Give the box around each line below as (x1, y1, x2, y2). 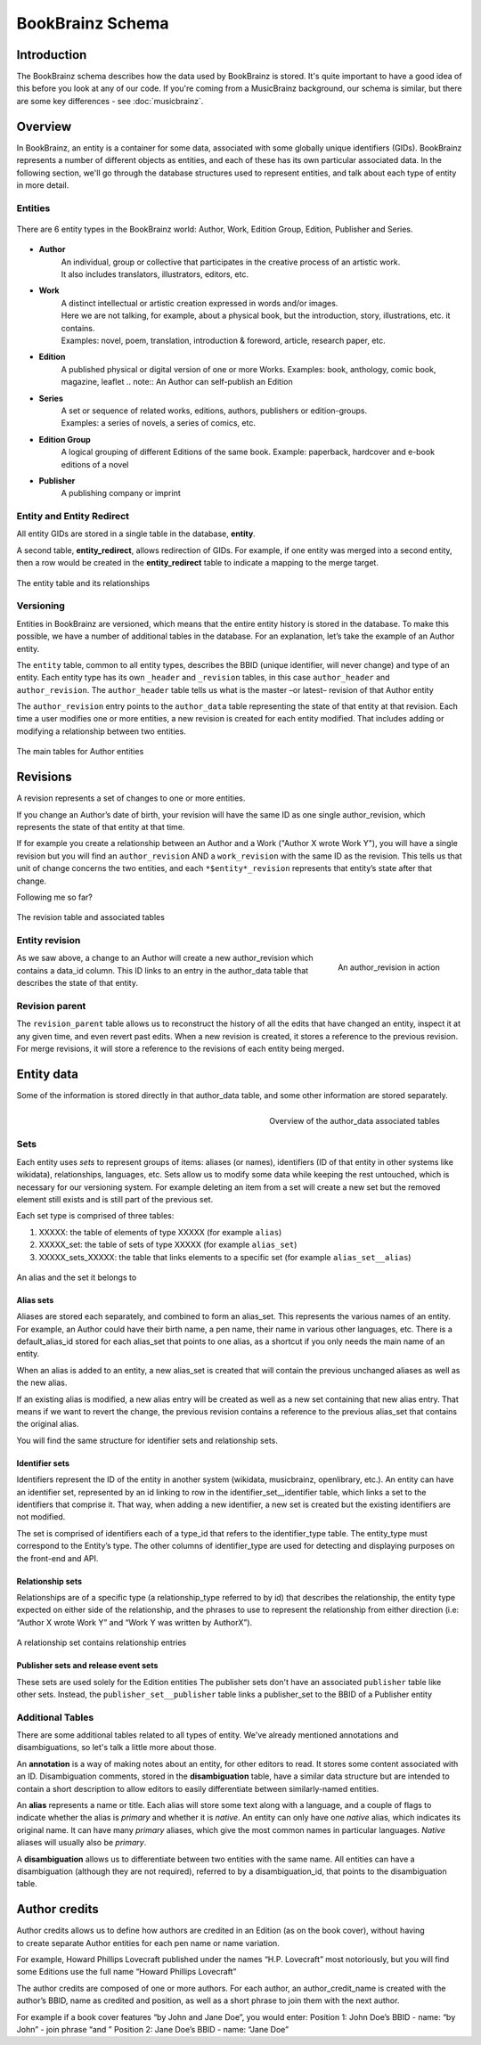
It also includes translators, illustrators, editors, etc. (61, 269, 249, 280)
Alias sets (16, 1294, 54, 1305)
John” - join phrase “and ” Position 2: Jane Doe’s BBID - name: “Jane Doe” (16, 2024, 289, 2034)
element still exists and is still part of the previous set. (16, 1194, 214, 1204)
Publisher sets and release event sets (16, 1660, 159, 1671)
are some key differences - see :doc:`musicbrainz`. (16, 95, 204, 106)
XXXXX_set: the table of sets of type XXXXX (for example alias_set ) (38, 1239, 298, 1251)
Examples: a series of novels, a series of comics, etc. (61, 418, 256, 428)
